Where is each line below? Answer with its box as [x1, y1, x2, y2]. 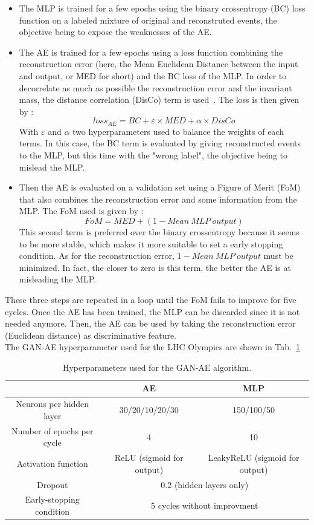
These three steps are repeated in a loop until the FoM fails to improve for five [5, 293, 296, 305]
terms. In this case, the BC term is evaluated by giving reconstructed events [19, 137, 301, 149]
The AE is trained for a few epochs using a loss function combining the [19, 45, 283, 58]
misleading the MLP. [19, 273, 97, 285]
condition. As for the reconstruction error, [19, 249, 175, 262]
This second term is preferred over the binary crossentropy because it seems [19, 225, 300, 238]
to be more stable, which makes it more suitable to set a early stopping [19, 237, 283, 250]
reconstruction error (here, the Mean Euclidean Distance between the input [19, 57, 298, 70]
